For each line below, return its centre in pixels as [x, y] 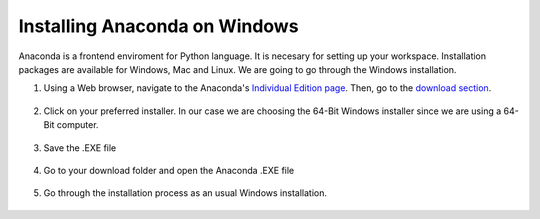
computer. [77, 125]
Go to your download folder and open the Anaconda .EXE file [169, 170]
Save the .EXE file [80, 147]
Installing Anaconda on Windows [158, 26]
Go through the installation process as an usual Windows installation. [185, 193]
